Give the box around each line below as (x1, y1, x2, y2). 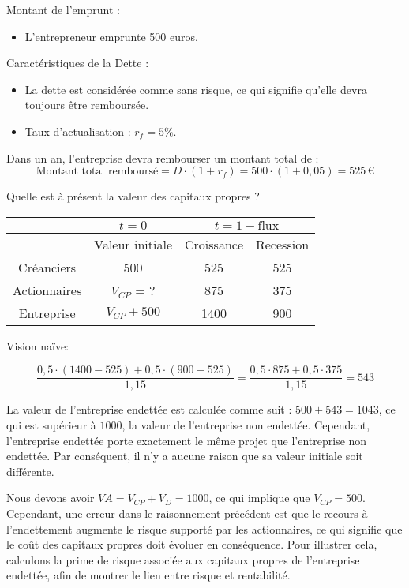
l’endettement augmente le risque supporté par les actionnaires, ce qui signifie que (6, 520, 403, 537)
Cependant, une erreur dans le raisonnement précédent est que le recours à (6, 504, 368, 521)
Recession (255, 234, 310, 253)
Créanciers (18, 257, 77, 276)
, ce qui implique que (208, 489, 310, 506)
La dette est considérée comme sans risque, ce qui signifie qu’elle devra (24, 81, 367, 97)
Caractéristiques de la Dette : (6, 54, 149, 71)
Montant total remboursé (36, 166, 159, 178)
